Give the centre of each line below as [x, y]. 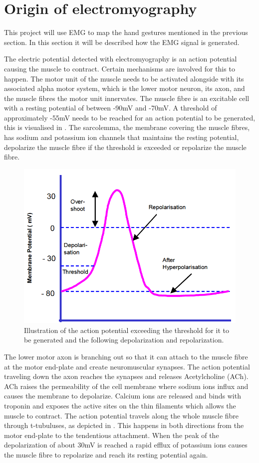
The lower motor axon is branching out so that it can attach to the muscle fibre [126, 356]
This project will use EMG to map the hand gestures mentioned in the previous [126, 32]
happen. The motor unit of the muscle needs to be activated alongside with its [124, 78]
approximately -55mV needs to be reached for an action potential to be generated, [130, 117]
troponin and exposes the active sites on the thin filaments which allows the [120, 405]
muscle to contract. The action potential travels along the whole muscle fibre [122, 415]
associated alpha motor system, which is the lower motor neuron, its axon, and [125, 88]
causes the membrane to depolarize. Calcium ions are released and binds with [123, 396]
